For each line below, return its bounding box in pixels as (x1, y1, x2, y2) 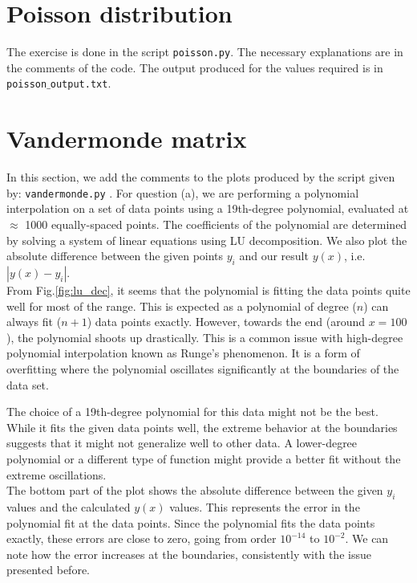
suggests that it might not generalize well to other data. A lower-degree (6, 434, 358, 451)
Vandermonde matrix (6, 122, 247, 155)
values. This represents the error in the (169, 498, 360, 515)
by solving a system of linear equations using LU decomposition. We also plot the (6, 231, 407, 248)
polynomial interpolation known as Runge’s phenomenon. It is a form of (6, 344, 360, 361)
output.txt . (50, 75, 111, 92)
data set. (6, 376, 49, 393)
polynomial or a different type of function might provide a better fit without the (6, 450, 401, 467)
